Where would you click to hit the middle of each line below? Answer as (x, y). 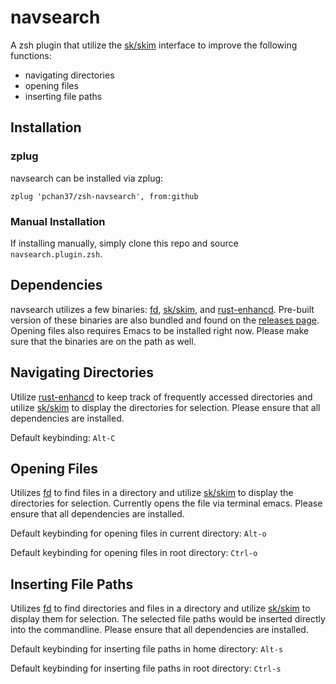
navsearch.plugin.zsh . (56, 253)
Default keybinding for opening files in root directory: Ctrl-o (134, 553)
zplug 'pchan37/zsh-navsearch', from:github (104, 196)
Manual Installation (58, 221)
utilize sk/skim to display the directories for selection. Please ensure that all (165, 407)
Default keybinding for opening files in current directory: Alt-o (138, 533)
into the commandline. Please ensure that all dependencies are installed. (159, 630)
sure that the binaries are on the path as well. (103, 341)
